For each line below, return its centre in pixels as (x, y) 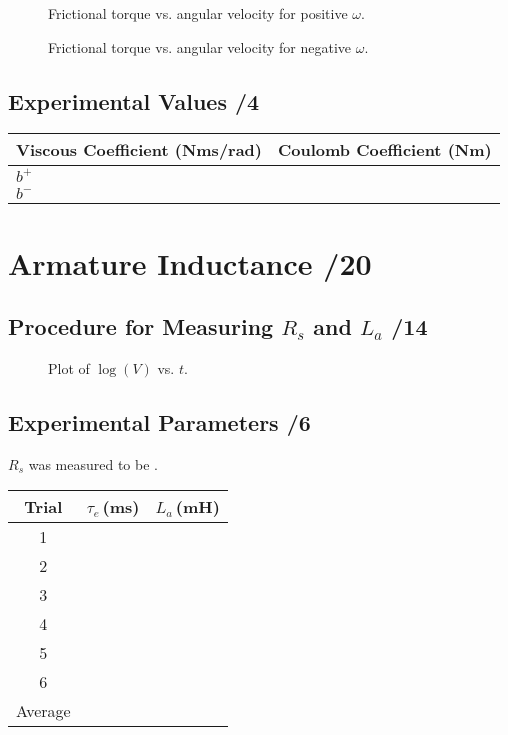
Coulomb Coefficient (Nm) (384, 150)
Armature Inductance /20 (190, 262)
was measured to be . (93, 463)
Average (43, 711)
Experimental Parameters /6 (159, 421)
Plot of (69, 367)
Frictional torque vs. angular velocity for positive (198, 13)
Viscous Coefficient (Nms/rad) (139, 150)
